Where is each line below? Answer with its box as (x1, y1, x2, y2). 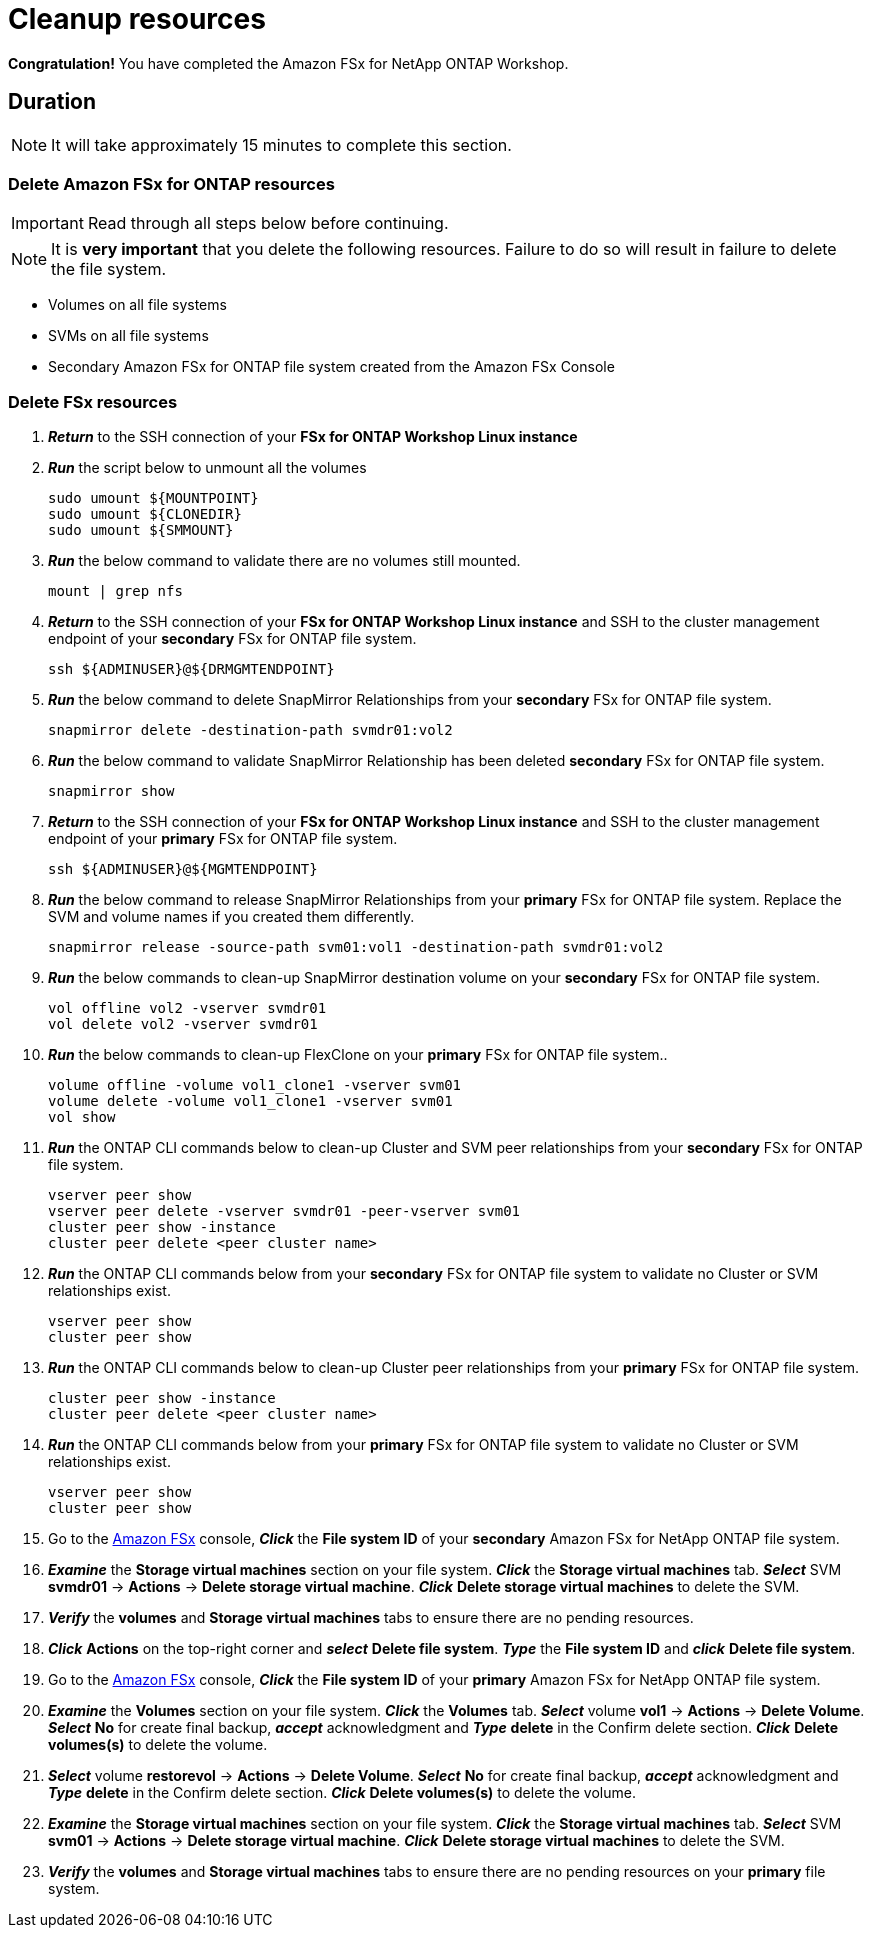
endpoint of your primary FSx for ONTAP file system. (48, 830, 398, 848)
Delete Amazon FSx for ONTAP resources (8, 173, 335, 194)
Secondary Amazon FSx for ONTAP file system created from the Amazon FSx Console (48, 358, 615, 376)
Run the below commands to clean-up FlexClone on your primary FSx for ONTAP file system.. (48, 1046, 668, 1064)
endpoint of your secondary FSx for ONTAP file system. (48, 630, 417, 648)
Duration (8, 89, 97, 115)
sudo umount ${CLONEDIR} (48, 506, 242, 523)
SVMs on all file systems (48, 327, 209, 345)
